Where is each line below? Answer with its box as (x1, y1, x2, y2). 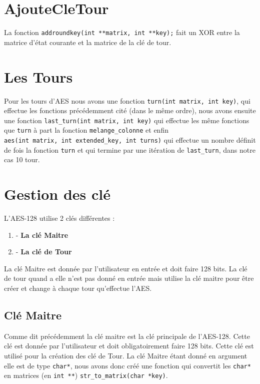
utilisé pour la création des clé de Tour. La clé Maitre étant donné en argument (4, 350, 247, 361)
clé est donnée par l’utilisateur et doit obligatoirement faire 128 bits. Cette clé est (4, 340, 254, 351)
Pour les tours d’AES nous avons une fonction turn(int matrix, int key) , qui (4, 95, 250, 106)
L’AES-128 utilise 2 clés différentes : (4, 213, 115, 223)
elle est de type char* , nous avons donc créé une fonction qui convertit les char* (4, 360, 251, 370)
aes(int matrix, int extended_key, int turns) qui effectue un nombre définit (4, 135, 256, 145)
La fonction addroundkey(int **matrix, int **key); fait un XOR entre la (4, 27, 240, 38)
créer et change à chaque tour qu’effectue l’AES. (4, 283, 152, 293)
